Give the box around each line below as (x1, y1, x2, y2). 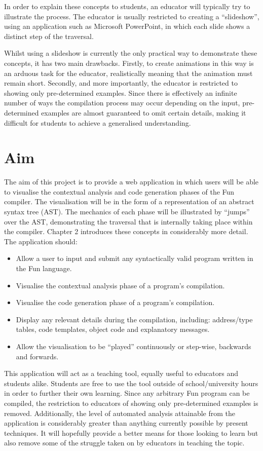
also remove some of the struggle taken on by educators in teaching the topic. (4, 437, 245, 448)
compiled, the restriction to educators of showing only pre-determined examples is (4, 397, 258, 408)
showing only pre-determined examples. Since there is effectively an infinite (4, 87, 237, 98)
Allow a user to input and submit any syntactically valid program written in (16, 253, 253, 264)
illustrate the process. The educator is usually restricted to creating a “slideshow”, (4, 11, 259, 21)
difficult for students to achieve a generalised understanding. (4, 117, 191, 128)
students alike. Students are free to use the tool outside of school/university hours (4, 378, 258, 388)
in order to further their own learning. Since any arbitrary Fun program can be (4, 388, 250, 398)
